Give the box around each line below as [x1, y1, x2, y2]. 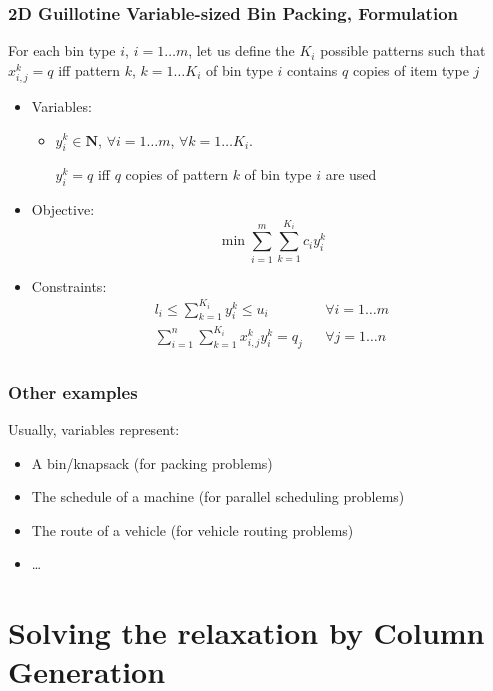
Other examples [8, 379, 138, 404]
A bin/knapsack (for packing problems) [31, 452, 273, 473]
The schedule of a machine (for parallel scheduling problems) [31, 486, 405, 507]
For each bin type [8, 40, 116, 61]
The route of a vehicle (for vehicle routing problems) [31, 519, 354, 540]
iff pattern [58, 59, 121, 80]
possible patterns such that [320, 40, 486, 61]
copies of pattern [125, 164, 228, 185]
